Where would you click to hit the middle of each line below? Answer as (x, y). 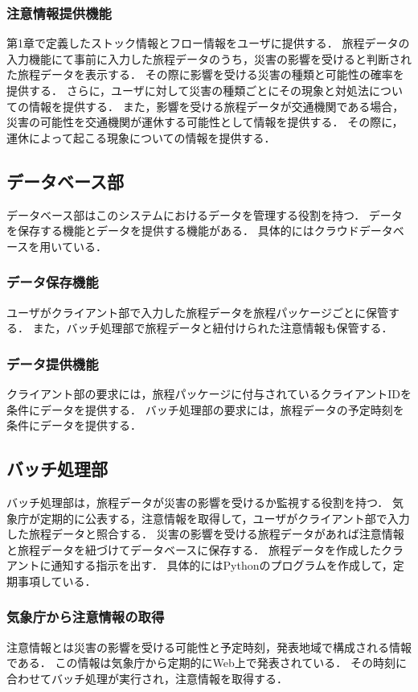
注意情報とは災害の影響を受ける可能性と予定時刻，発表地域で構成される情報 (209, 647)
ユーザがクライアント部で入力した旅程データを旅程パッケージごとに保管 (197, 312)
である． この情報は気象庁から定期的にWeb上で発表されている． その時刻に (207, 663)
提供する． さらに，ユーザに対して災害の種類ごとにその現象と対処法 (188, 90)
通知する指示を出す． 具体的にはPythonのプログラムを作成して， (222, 565)
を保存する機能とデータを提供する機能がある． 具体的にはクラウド (183, 231)
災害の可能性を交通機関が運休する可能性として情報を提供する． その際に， (205, 122)
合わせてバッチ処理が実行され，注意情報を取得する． (147, 678)
